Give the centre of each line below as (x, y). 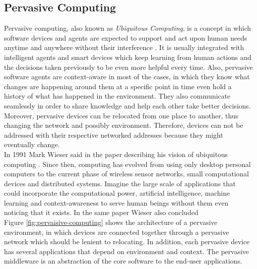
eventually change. (32, 144)
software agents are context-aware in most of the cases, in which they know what (127, 77)
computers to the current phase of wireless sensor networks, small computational (127, 174)
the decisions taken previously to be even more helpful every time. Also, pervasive (128, 67)
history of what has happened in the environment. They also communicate (117, 96)
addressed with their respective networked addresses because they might (114, 134)
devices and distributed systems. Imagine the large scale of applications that (120, 183)
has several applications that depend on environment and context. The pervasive (127, 251)
